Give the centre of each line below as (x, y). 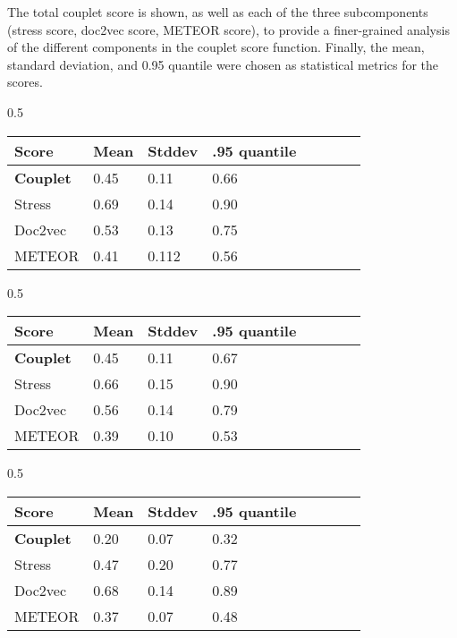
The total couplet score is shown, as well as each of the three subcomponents (218, 12)
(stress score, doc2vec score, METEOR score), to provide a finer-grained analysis (228, 29)
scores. (25, 82)
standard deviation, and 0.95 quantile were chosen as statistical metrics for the (223, 64)
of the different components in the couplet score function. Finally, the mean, (216, 47)
